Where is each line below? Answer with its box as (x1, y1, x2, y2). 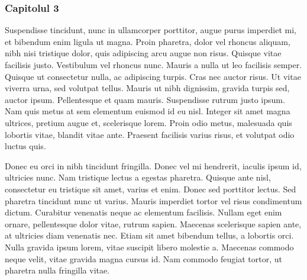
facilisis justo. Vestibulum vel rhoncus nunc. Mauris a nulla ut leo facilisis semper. (5, 59, 302, 70)
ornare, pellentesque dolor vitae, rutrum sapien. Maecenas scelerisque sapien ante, (5, 217, 302, 230)
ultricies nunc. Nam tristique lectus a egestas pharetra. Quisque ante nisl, (5, 171, 271, 184)
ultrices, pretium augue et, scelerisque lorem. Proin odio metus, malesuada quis (5, 116, 292, 128)
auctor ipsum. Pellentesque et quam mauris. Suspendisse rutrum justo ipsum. (5, 93, 285, 105)
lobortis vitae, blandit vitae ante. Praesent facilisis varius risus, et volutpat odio (5, 128, 295, 140)
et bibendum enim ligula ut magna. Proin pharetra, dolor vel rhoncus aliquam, (5, 35, 290, 47)
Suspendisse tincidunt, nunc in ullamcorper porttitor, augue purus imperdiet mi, (5, 24, 296, 36)
